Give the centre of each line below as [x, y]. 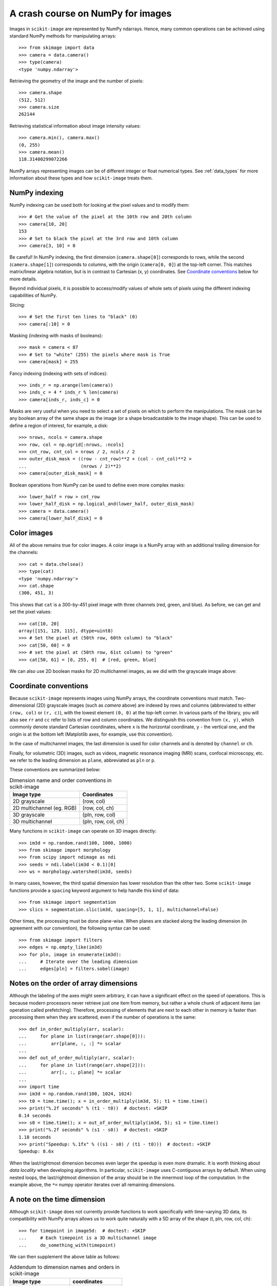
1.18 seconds [35, 1137]
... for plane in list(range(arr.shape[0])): [82, 1036]
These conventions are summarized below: [55, 770]
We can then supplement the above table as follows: [65, 1256]
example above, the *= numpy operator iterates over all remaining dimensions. [92, 1185]
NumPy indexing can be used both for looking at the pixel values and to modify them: [100, 205]
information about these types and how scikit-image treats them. [81, 178]
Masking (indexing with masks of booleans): [56, 335]
